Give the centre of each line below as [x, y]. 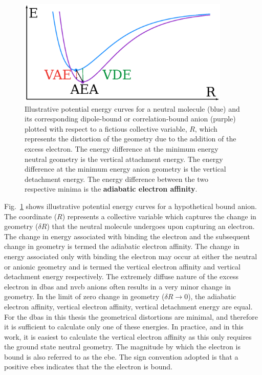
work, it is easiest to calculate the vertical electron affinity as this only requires [128, 336]
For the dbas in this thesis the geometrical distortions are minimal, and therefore [131, 316]
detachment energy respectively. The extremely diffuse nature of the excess [122, 276]
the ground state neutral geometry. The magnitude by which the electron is [122, 347]
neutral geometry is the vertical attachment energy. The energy [124, 159]
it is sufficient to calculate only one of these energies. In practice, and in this [124, 327]
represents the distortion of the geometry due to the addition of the [130, 139]
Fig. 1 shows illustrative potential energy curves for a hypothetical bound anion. [130, 206]
